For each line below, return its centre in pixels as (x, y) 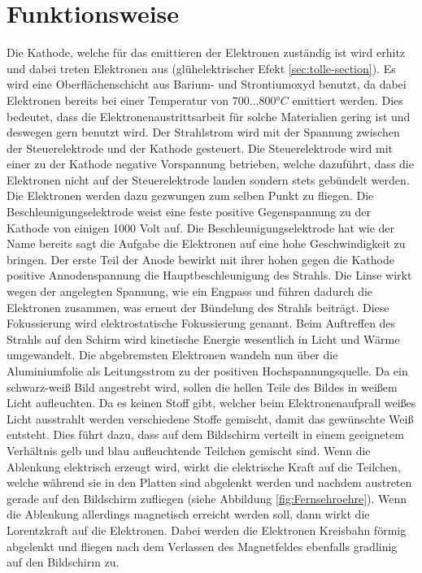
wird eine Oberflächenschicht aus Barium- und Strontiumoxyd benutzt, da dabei (207, 84)
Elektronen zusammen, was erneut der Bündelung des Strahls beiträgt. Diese (198, 307)
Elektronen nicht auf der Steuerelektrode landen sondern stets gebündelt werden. (208, 179)
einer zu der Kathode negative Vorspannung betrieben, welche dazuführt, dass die (210, 164)
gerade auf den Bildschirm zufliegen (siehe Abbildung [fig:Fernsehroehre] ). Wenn (207, 498)
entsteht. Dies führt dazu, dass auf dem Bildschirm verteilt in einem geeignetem (205, 434)
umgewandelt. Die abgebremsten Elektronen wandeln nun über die (172, 355)
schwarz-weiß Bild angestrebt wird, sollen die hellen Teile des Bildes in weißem (202, 386)
